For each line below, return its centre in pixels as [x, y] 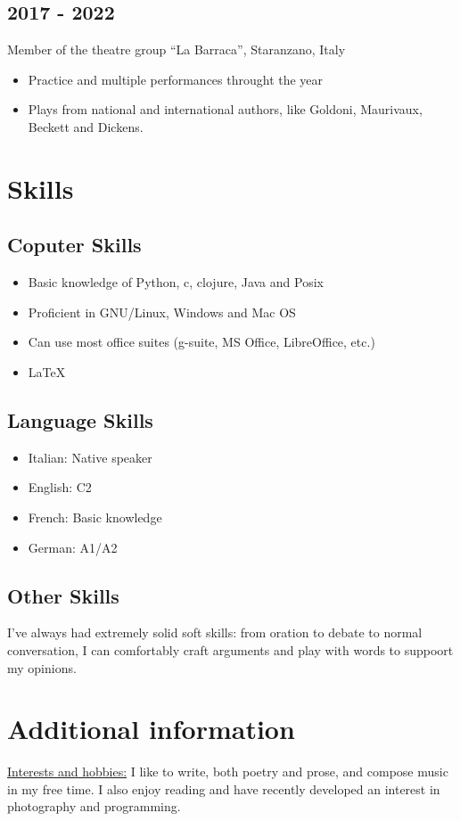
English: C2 [60, 487]
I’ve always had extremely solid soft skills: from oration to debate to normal [215, 632]
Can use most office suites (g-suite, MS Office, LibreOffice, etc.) [201, 342]
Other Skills [63, 595]
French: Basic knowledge [95, 517]
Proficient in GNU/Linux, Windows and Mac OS [162, 312]
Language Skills [80, 419]
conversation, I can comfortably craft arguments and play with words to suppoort [230, 649]
